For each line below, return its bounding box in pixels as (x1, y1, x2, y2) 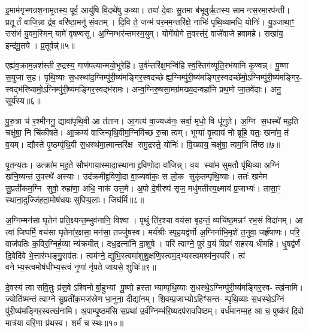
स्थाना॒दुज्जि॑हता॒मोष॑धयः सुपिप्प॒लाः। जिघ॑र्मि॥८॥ (5, 193, 144, 206)
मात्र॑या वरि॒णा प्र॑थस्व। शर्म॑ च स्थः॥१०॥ (5, 316, 124, 328)
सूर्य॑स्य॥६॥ (5, 94, 41, 107)
